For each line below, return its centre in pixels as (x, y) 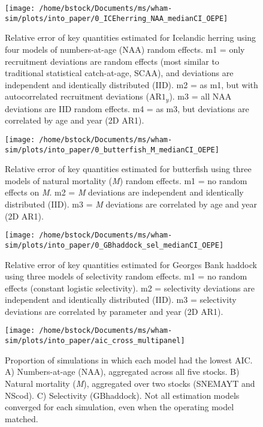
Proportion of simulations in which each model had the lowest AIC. (129, 360)
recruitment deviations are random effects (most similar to (112, 61)
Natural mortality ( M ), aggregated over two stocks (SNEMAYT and (130, 383)
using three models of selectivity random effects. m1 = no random (126, 276)
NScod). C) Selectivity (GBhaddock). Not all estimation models (122, 395)
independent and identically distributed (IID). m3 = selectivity (121, 300)
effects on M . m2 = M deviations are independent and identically (124, 192)
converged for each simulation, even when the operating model (120, 407)
